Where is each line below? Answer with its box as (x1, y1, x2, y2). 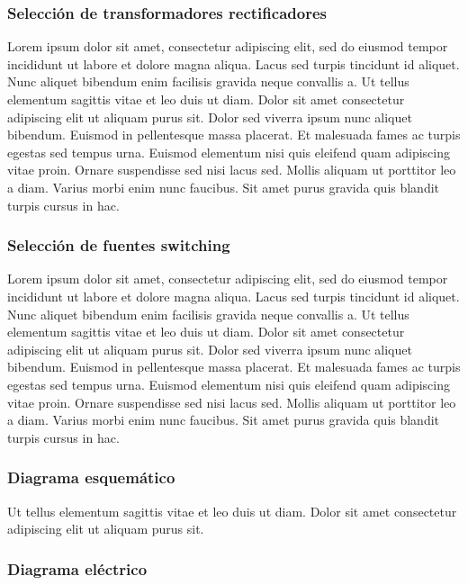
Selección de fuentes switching (7, 234, 230, 256)
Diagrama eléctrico (7, 557, 148, 580)
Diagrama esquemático (7, 466, 175, 489)
